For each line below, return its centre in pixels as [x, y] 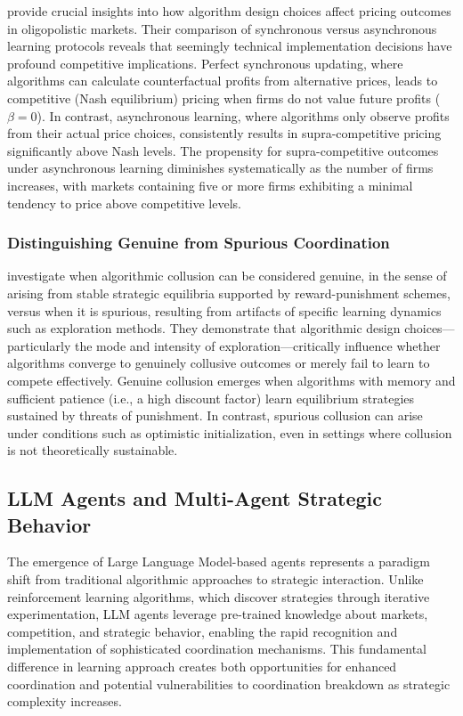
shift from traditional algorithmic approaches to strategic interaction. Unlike [215, 579]
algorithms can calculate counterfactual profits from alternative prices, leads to [223, 81]
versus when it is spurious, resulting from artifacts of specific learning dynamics [224, 310]
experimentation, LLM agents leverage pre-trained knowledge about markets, [218, 614]
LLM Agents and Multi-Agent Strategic [195, 498]
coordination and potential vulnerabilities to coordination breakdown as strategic [229, 683]
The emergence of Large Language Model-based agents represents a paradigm [219, 561]
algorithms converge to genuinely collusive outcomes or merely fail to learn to [219, 363]
